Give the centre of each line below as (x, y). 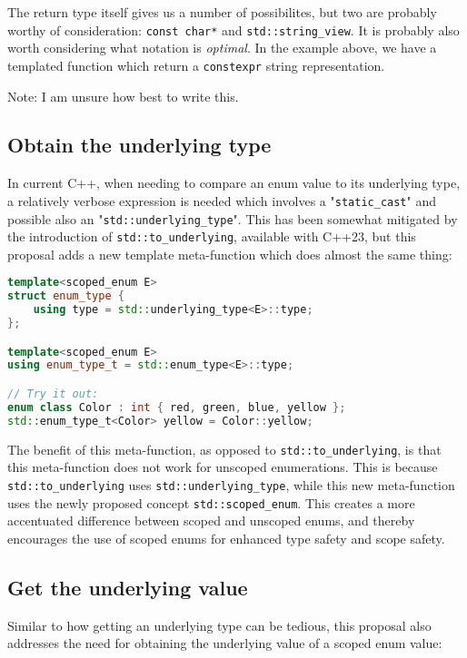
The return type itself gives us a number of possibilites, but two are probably (222, 12)
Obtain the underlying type (139, 145)
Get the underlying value (128, 587)
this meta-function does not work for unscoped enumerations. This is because (223, 467)
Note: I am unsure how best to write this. (123, 96)
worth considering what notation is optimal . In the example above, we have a (222, 48)
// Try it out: (53, 394)
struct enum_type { (66, 296)
